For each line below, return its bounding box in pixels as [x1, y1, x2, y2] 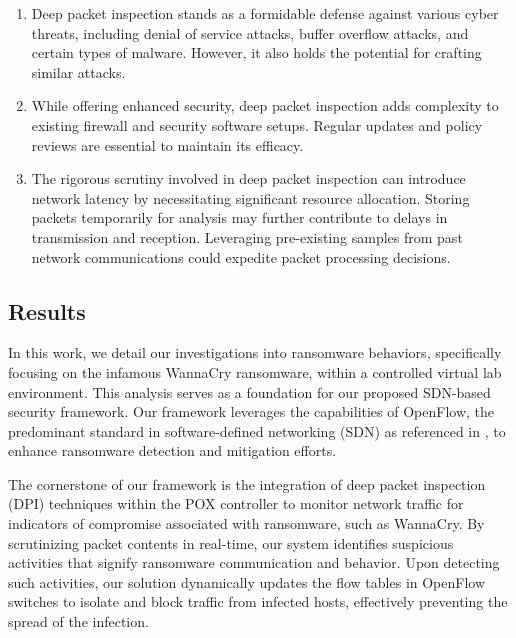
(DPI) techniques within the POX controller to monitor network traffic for [8, 493, 464, 514]
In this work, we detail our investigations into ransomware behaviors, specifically [8, 342, 502, 363]
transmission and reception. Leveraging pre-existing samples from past [31, 226, 463, 247]
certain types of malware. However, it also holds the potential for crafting [31, 42, 482, 63]
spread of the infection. [8, 611, 149, 632]
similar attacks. [31, 61, 126, 82]
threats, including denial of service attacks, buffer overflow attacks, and [31, 22, 469, 43]
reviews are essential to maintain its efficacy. [31, 134, 304, 155]
